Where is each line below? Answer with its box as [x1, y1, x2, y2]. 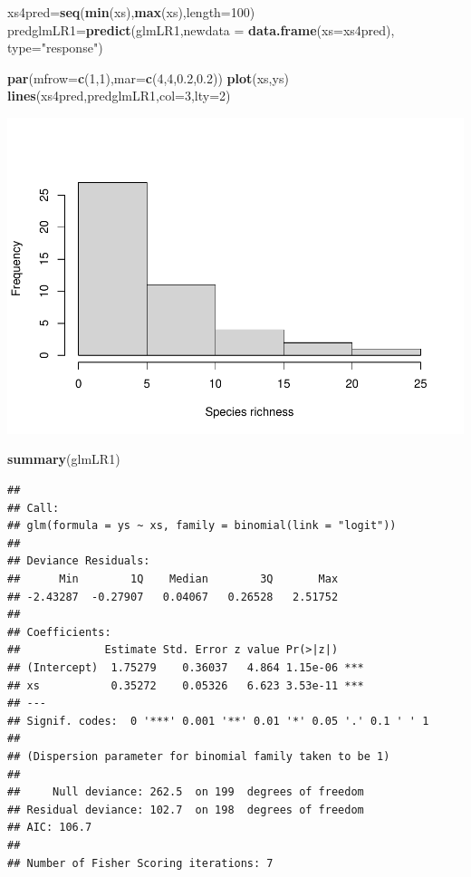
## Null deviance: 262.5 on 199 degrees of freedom [7, 785, 364, 799]
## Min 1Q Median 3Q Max [7, 573, 339, 586]
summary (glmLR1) [7, 449, 120, 468]
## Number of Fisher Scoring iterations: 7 [7, 856, 274, 870]
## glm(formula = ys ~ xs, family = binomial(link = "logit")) [7, 519, 397, 533]
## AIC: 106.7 [7, 821, 92, 834]
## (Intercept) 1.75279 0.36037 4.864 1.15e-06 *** [7, 661, 364, 675]
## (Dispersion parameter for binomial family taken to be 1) [7, 749, 390, 763]
